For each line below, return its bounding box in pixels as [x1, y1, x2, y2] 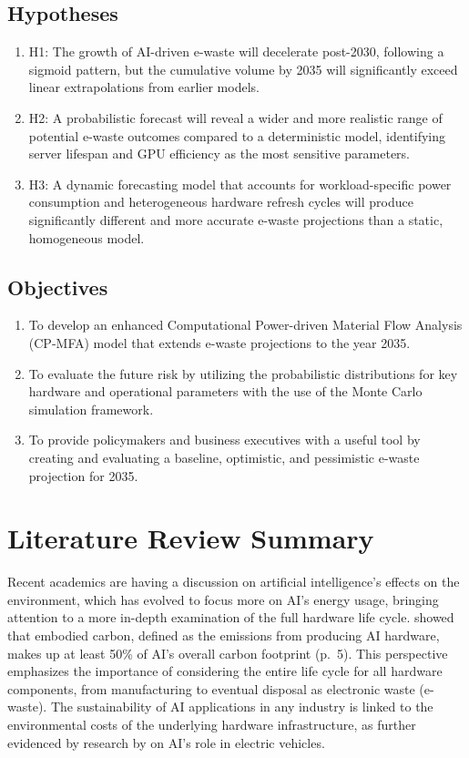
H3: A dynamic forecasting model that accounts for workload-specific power [28, 174, 452, 193]
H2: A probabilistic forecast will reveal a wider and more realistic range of [28, 108, 443, 127]
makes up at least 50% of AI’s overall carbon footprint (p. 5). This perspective [7, 643, 448, 662]
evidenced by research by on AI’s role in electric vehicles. [7, 732, 325, 752]
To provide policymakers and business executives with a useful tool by [28, 430, 421, 449]
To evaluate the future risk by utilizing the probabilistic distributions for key [28, 364, 458, 383]
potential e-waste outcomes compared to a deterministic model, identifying [28, 126, 446, 145]
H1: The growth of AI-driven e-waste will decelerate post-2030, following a [28, 42, 444, 61]
